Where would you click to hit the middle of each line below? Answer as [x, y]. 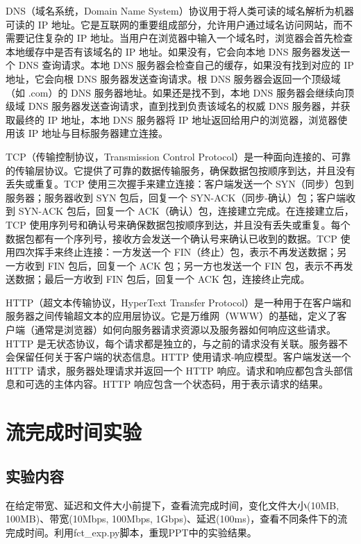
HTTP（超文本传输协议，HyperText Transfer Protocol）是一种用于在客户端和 [179, 302]
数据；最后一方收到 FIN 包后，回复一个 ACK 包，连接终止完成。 [162, 279]
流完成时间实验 [74, 432]
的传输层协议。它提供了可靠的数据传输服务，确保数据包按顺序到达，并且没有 [180, 170]
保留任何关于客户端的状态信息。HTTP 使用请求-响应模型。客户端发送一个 [183, 357]
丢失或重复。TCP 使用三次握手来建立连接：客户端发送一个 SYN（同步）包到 [180, 184]
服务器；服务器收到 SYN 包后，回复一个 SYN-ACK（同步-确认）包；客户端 [176, 197]
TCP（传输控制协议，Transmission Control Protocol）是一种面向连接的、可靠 [178, 156]
